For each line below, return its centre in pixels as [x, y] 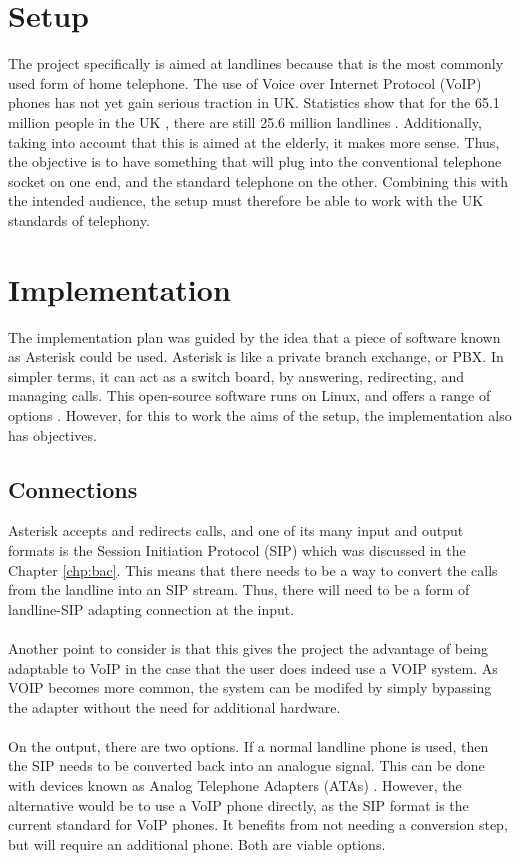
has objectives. [52, 434]
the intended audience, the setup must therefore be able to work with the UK [246, 200]
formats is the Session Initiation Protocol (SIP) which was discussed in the [237, 549]
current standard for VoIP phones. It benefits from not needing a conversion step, [258, 824]
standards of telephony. [79, 219]
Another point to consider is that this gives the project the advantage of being [248, 647]
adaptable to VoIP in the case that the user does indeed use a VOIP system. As [253, 667]
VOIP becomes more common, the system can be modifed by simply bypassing [250, 687]
